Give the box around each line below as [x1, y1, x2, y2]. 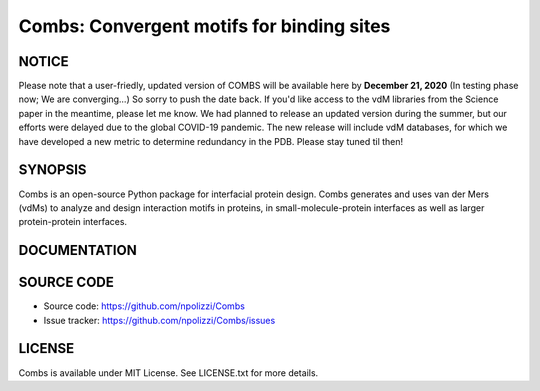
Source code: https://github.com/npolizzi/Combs [43, 300, 245, 312]
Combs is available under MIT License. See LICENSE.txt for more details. [18, 366, 319, 379]
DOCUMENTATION [18, 242, 137, 259]
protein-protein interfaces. [18, 216, 128, 228]
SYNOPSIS [18, 161, 87, 179]
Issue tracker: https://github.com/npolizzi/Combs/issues [43, 314, 276, 326]
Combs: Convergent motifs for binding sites [18, 15, 391, 37]
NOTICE [18, 53, 69, 70]
